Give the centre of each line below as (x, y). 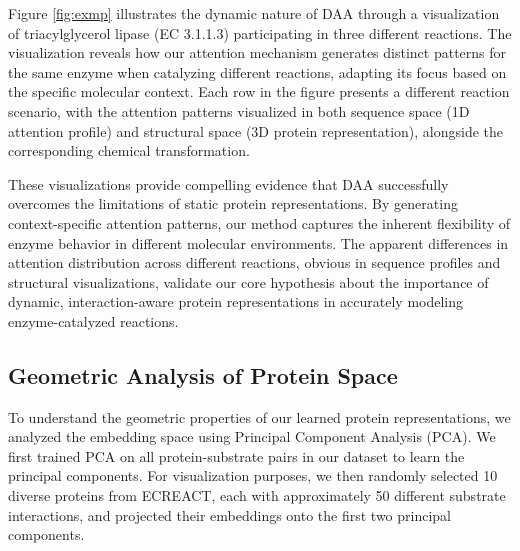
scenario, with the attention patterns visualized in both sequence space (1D (239, 110)
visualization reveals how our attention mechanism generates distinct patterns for (257, 52)
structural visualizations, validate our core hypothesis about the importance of (248, 281)
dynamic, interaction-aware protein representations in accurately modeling (236, 301)
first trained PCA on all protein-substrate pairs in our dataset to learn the (236, 455)
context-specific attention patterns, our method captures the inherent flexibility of (259, 222)
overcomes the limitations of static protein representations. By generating (233, 203)
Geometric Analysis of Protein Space (203, 374)
